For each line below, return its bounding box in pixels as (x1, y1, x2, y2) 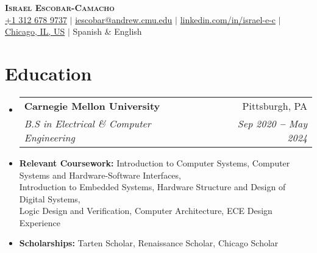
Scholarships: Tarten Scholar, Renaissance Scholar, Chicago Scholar (19, 237, 279, 249)
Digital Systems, (19, 192, 80, 205)
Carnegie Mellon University (24, 98, 160, 113)
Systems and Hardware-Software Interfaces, (19, 168, 181, 181)
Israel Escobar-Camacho (5, 1, 115, 13)
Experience (19, 216, 60, 229)
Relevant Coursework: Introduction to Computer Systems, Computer (19, 156, 290, 169)
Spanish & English (73, 25, 142, 38)
